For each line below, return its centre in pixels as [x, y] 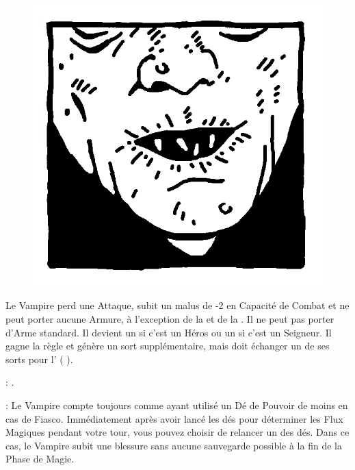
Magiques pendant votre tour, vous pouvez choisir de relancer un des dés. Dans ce [177, 432]
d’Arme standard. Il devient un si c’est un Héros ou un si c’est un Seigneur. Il [169, 332]
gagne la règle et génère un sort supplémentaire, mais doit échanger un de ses [168, 346]
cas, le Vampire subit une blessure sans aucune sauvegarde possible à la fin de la [174, 445]
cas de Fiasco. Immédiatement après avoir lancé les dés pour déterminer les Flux [174, 418]
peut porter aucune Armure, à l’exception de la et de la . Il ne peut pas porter [170, 319]
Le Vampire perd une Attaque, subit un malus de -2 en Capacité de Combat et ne [177, 305]
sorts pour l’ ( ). [39, 359]
